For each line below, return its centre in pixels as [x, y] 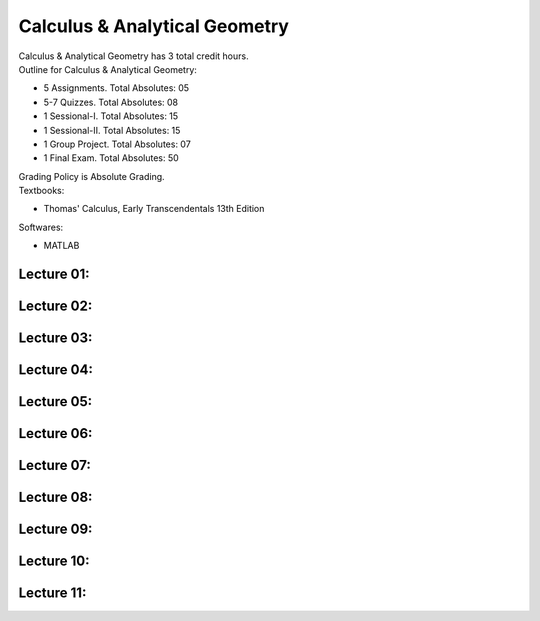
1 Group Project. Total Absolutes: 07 [117, 144]
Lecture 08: [55, 497]
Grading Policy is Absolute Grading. [91, 176]
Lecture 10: [54, 561]
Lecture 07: [55, 465]
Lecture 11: [52, 593]
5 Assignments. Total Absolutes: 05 [116, 88]
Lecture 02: [55, 306]
